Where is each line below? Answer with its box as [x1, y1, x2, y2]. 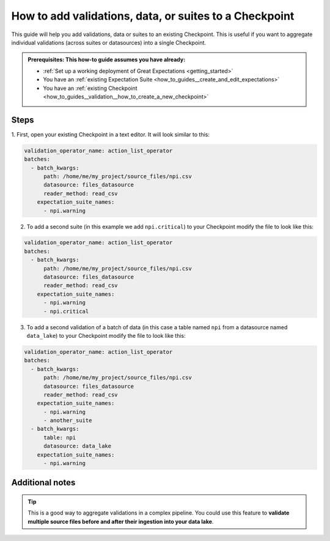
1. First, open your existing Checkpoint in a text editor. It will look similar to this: [11, 130, 210, 138]
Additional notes [11, 477, 76, 488]
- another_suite [43, 417, 92, 424]
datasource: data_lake [43, 442, 112, 450]
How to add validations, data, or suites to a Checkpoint [11, 9, 295, 23]
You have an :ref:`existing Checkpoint [43, 84, 137, 92]
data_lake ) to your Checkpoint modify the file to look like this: [26, 332, 186, 339]
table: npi [43, 434, 76, 441]
